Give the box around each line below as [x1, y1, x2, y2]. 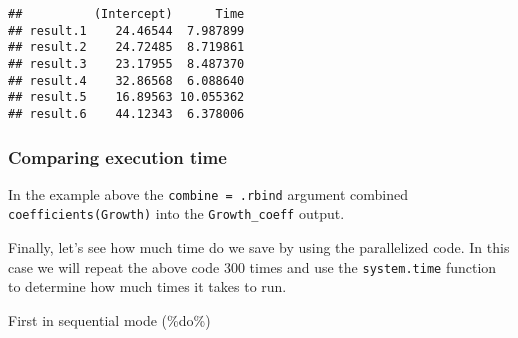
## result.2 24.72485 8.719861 [8, 40, 245, 55]
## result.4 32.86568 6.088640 [8, 73, 245, 88]
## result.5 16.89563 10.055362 [8, 90, 245, 105]
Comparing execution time [8, 144, 227, 169]
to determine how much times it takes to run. [8, 276, 287, 297]
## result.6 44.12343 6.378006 [8, 106, 245, 121]
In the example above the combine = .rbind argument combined [8, 183, 409, 204]
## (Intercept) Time [8, 7, 245, 21]
